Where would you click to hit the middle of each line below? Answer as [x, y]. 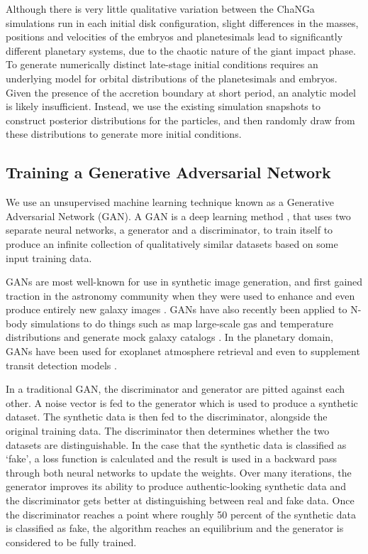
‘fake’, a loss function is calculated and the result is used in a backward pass [171, 458]
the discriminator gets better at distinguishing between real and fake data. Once [180, 500]
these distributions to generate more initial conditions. [124, 134]
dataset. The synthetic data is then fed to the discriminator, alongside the [167, 417]
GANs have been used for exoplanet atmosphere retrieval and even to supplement [183, 351]
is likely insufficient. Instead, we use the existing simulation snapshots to [163, 106]
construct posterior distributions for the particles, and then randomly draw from [180, 120]
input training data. [49, 257]
